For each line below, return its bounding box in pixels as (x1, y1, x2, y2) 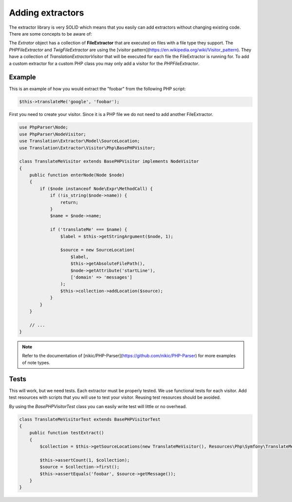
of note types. (22, 359, 51, 365)
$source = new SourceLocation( (60, 247, 135, 253)
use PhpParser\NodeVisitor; (19, 131, 86, 137)
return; (60, 200, 79, 205)
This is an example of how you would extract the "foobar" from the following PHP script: (9, 86, 186, 92)
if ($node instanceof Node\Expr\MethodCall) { (39, 186, 153, 191)
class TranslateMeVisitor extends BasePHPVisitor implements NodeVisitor (19, 159, 199, 164)
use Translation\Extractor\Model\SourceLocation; (19, 138, 140, 144)
